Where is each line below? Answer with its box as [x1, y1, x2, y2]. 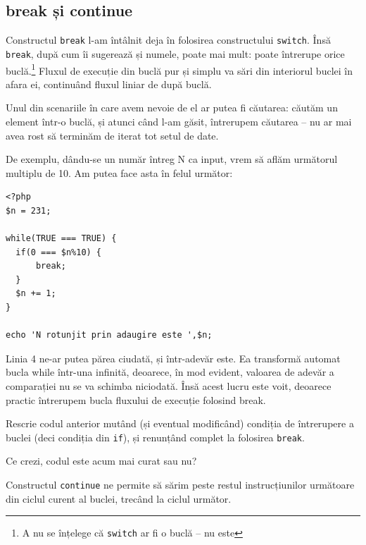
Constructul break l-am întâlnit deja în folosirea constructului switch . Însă [6, 32, 331, 47]
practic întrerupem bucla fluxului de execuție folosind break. [6, 392, 266, 407]
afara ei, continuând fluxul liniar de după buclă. [6, 76, 212, 91]
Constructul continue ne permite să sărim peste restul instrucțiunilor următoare [6, 477, 355, 492]
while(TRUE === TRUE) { [6, 233, 117, 244]
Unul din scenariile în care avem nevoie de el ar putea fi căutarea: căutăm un [6, 100, 338, 115]
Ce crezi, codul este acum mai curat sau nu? [6, 453, 197, 468]
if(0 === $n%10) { [15, 247, 102, 257]
